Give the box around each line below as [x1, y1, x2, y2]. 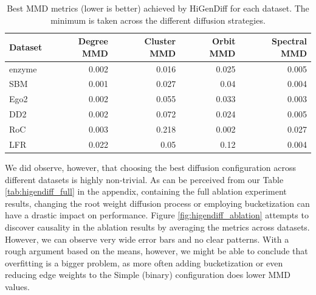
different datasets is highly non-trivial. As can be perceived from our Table [5, 173, 284, 186]
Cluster [144, 35, 176, 47]
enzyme [9, 62, 37, 75]
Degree [78, 35, 108, 47]
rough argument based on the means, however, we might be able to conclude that [5, 245, 308, 257]
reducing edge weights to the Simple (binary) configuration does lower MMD [5, 268, 290, 281]
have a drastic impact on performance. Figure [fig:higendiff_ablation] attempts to [5, 209, 309, 221]
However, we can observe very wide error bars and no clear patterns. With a [5, 232, 289, 245]
